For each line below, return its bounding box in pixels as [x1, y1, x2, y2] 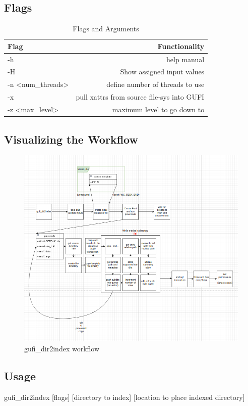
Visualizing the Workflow [4, 131, 138, 147]
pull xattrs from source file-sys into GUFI [76, 92, 205, 102]
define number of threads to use [106, 79, 205, 89]
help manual [166, 54, 205, 64]
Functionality [157, 40, 205, 51]
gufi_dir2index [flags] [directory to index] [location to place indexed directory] [4, 391, 245, 402]
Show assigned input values [120, 66, 205, 77]
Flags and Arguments [73, 23, 139, 34]
